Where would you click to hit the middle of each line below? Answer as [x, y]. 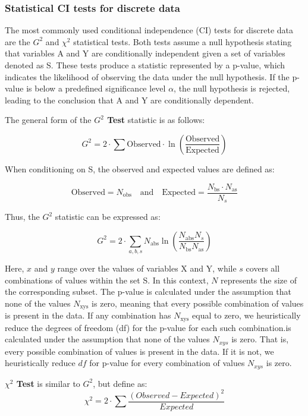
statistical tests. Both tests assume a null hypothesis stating [183, 41]
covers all [263, 268]
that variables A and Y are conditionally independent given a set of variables [145, 53]
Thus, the [22, 217]
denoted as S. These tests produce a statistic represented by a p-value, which [145, 65]
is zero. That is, [260, 339]
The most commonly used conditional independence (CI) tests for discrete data [149, 30]
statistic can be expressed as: [108, 217]
